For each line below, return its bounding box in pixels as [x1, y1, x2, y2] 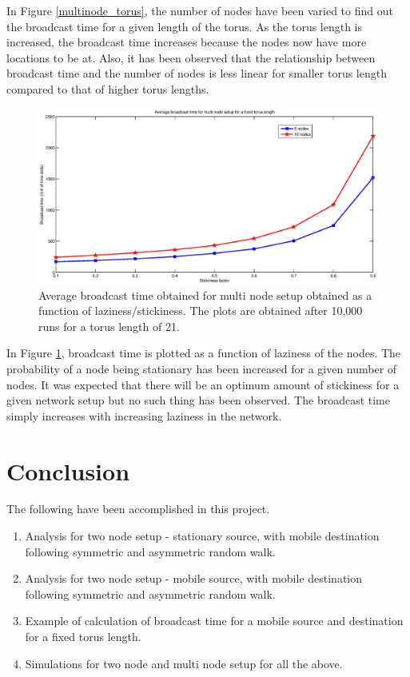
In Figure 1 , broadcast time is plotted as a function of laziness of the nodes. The [6, 344, 401, 361]
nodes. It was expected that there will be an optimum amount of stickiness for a [6, 376, 400, 392]
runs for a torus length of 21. [38, 317, 180, 334]
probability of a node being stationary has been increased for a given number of [6, 360, 397, 376]
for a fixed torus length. [25, 628, 141, 645]
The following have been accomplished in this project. [6, 500, 270, 517]
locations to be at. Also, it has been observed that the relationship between [6, 49, 376, 66]
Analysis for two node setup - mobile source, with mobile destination [25, 570, 363, 587]
